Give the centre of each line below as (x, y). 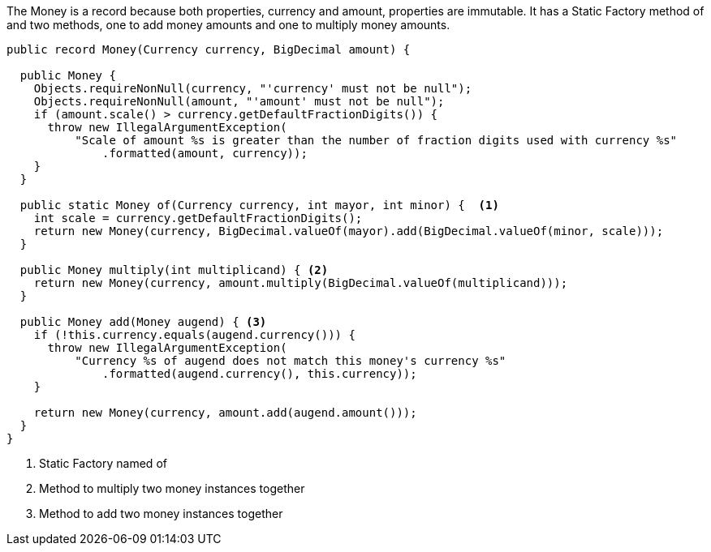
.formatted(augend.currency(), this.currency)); (260, 374)
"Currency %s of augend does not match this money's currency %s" (291, 361)
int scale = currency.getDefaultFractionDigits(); (198, 218)
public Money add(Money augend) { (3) (143, 322)
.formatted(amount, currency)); (205, 153)
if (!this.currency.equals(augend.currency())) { (194, 335)
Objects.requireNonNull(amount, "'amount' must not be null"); (239, 101)
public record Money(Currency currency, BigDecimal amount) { (209, 49)
